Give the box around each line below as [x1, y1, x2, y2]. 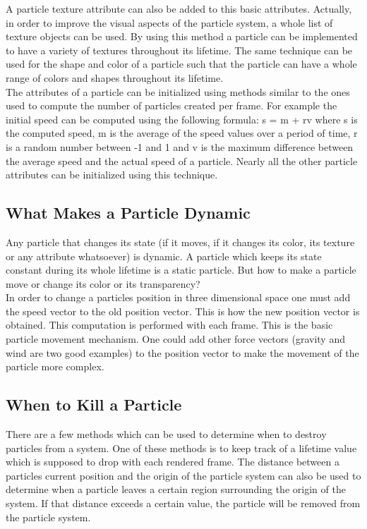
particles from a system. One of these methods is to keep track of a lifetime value [6, 440, 357, 455]
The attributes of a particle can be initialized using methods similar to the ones [6, 84, 350, 99]
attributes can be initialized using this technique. [6, 167, 218, 182]
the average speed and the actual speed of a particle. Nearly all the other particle [6, 153, 358, 168]
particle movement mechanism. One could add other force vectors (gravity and [6, 332, 345, 346]
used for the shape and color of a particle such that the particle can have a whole [6, 56, 357, 71]
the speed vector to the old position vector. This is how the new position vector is [6, 303, 360, 318]
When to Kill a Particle [6, 394, 182, 415]
